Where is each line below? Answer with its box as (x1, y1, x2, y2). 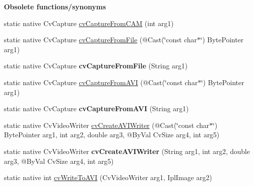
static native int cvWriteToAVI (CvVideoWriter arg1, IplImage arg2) (4, 172, 212, 183)
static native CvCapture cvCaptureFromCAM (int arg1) (4, 18, 174, 28)
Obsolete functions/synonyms (4, 1, 106, 11)
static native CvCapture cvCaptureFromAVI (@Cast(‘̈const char (4, 77, 198, 87)
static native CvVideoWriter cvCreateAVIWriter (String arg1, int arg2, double (4, 146, 250, 156)
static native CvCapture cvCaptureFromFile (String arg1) (4, 61, 188, 71)
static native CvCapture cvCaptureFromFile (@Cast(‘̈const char (4, 34, 197, 45)
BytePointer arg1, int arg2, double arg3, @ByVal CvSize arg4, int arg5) (4, 129, 220, 140)
